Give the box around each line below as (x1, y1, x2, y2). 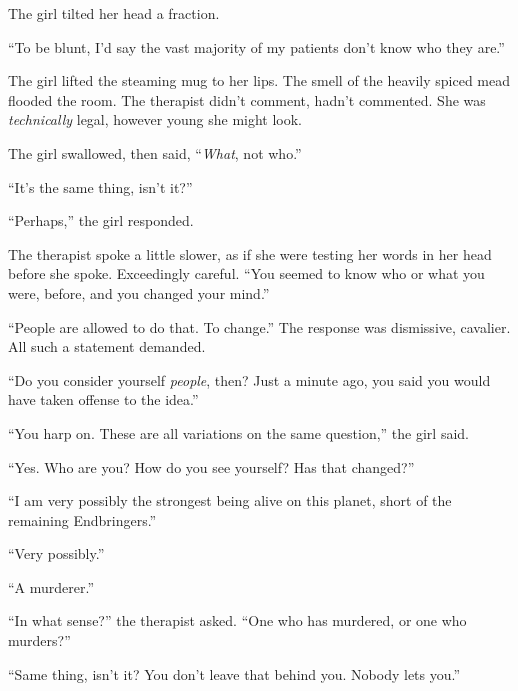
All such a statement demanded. (8, 336, 206, 357)
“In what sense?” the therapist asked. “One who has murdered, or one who (8, 610, 467, 631)
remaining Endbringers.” (8, 509, 157, 530)
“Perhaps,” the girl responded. (8, 210, 194, 231)
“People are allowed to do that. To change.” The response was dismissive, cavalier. (8, 316, 511, 337)
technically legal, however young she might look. (8, 109, 303, 130)
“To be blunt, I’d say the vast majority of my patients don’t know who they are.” (8, 36, 505, 57)
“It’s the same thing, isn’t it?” (8, 176, 193, 197)
